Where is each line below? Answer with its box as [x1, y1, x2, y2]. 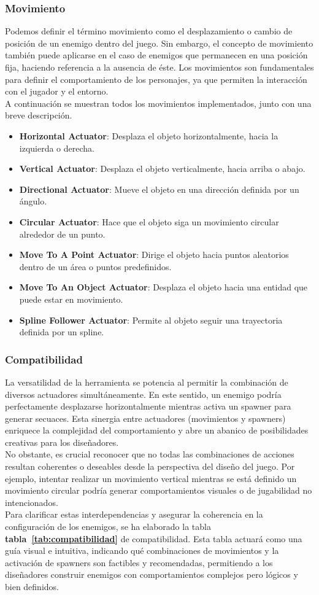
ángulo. [19, 195, 47, 208]
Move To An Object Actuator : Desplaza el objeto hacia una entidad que [19, 281, 308, 294]
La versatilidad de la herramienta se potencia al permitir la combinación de [5, 375, 288, 388]
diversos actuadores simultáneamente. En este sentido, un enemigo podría [5, 387, 282, 400]
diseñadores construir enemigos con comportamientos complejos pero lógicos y [5, 568, 298, 581]
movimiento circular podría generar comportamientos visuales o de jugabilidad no [5, 484, 312, 497]
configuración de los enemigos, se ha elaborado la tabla [5, 520, 211, 533]
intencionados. [5, 496, 58, 508]
